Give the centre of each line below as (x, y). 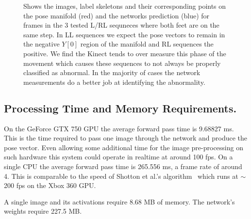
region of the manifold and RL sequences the (147, 44)
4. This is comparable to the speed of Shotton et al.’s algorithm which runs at (121, 176)
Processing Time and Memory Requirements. (120, 108)
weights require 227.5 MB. (43, 211)
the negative (42, 44)
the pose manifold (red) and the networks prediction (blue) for (117, 15)
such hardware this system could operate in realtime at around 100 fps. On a (118, 157)
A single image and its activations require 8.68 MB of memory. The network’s (119, 201)
